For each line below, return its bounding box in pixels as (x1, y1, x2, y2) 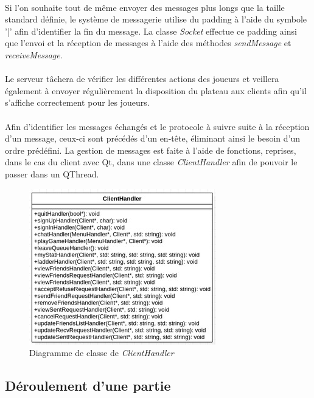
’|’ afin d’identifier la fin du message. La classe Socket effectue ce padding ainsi (5, 24, 297, 37)
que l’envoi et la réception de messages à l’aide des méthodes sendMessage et (5, 36, 291, 49)
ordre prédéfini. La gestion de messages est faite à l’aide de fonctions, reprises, (5, 143, 296, 156)
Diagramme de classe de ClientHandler (29, 346, 174, 359)
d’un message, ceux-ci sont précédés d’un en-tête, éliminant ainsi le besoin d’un (5, 132, 301, 145)
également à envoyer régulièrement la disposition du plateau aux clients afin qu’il (5, 84, 307, 97)
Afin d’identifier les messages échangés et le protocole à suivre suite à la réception (5, 120, 310, 132)
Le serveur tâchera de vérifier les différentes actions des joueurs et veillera (5, 72, 279, 85)
